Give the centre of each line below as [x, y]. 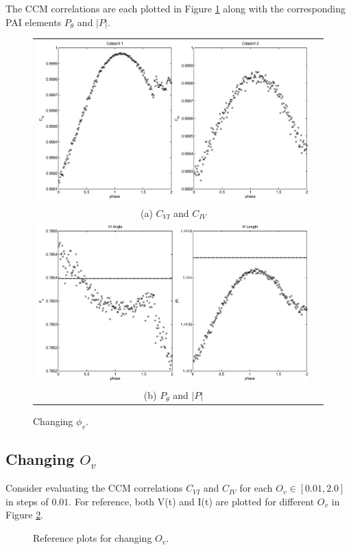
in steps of [27, 501]
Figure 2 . [25, 515]
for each [256, 488]
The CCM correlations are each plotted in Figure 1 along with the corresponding [176, 8]
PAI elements [34, 22]
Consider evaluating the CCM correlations [94, 488]
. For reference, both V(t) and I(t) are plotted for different [192, 501]
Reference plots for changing [93, 538]
